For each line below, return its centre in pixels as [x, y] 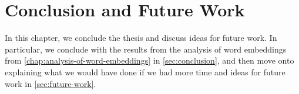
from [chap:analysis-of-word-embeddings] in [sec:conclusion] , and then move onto [149, 60]
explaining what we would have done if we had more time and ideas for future [145, 72]
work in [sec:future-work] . [51, 83]
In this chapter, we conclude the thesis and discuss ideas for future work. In [141, 38]
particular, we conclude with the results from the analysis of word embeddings [146, 49]
